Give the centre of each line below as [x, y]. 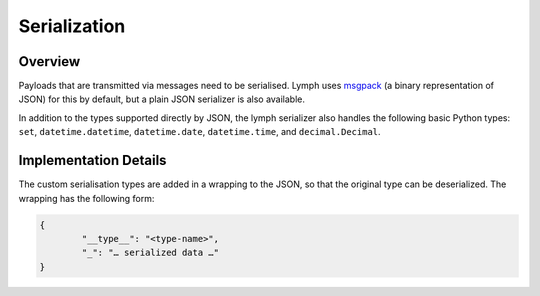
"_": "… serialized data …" [150, 253]
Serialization [72, 26]
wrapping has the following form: [86, 198]
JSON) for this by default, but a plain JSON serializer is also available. [161, 99]
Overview [49, 61]
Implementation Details [92, 160]
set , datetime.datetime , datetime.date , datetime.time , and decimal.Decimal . [199, 132]
